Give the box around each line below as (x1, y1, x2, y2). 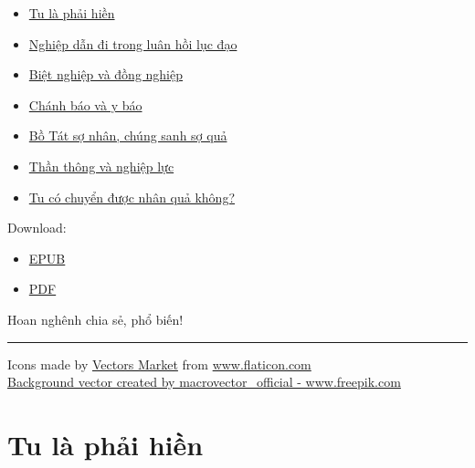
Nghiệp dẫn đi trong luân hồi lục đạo (28, 34, 237, 53)
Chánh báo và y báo (28, 95, 142, 114)
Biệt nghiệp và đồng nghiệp (28, 65, 184, 84)
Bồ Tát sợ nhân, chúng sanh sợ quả (28, 126, 227, 145)
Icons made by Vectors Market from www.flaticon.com (7, 354, 311, 373)
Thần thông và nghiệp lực (28, 156, 174, 175)
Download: (7, 218, 67, 237)
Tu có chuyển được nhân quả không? (28, 187, 235, 206)
